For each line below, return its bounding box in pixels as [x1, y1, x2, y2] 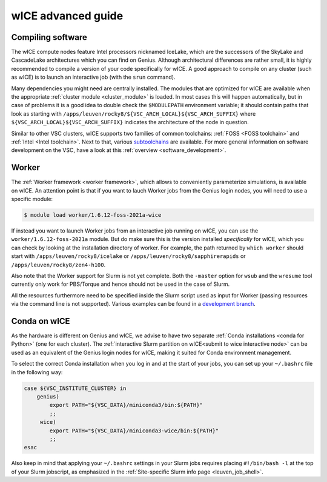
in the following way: [11, 368, 63, 375]
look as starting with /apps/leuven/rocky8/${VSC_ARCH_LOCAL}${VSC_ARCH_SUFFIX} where [11, 110, 256, 117]
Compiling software [11, 32, 88, 42]
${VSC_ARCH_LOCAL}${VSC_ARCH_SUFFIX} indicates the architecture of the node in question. [11, 119, 249, 126]
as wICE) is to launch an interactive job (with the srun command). [11, 73, 176, 81]
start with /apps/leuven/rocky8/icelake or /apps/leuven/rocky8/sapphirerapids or [11, 253, 246, 260]
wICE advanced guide [11, 9, 124, 22]
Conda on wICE [11, 315, 70, 326]
